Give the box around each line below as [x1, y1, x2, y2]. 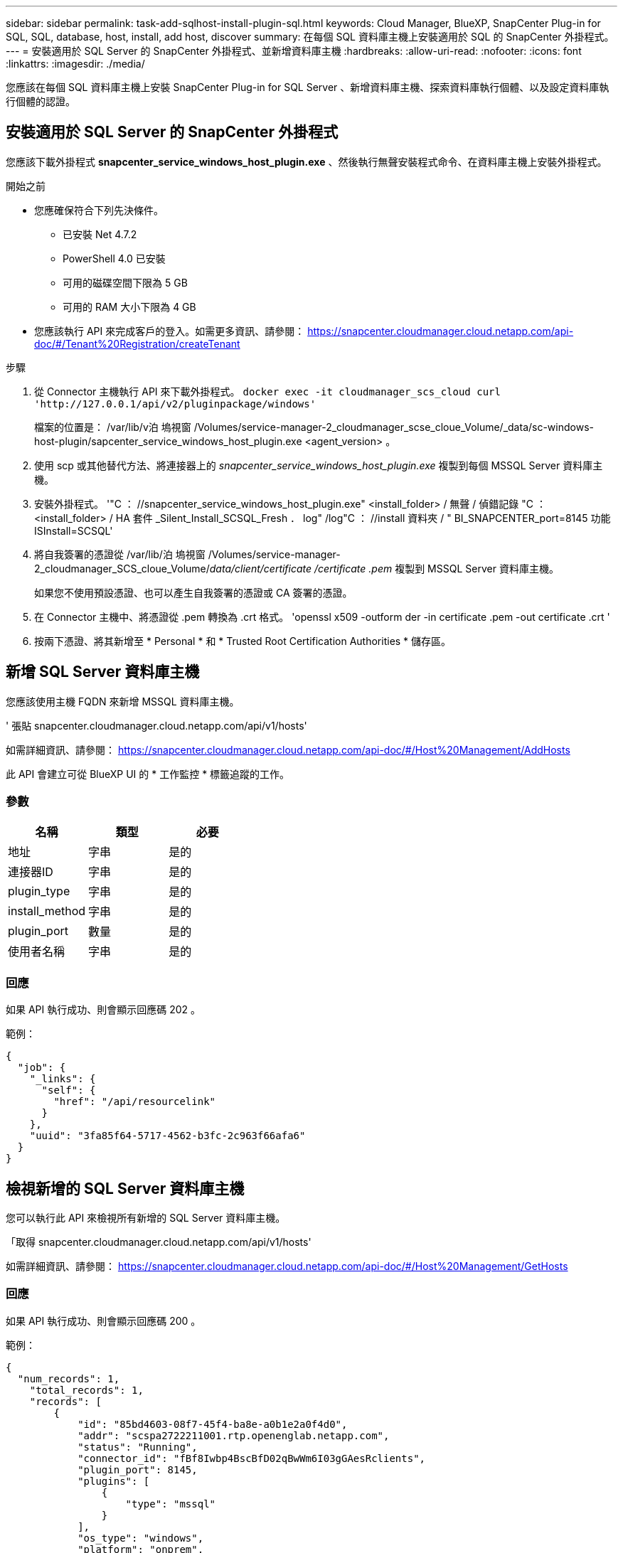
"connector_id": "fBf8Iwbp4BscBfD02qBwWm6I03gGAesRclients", [78, 1452, 426, 1464]
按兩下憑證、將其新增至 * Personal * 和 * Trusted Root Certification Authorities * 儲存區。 [34, 634, 452, 647]
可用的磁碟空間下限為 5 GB [63, 276, 188, 289]
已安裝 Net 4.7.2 [63, 228, 137, 240]
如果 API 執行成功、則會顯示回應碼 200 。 [6, 1314, 201, 1327]
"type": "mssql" [125, 1498, 216, 1510]
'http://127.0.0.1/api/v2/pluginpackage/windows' [34, 397, 316, 410]
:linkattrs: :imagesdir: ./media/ [6, 58, 145, 70]
